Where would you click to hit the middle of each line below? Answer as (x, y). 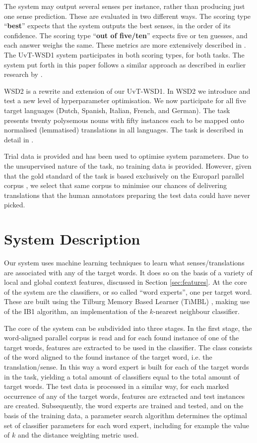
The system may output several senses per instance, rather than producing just (125, 6)
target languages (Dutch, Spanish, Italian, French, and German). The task (117, 110)
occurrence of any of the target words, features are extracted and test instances (125, 396)
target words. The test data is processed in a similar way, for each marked (117, 386)
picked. (15, 205)
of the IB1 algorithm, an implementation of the (76, 311)
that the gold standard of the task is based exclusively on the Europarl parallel (124, 175)
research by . (23, 74)
